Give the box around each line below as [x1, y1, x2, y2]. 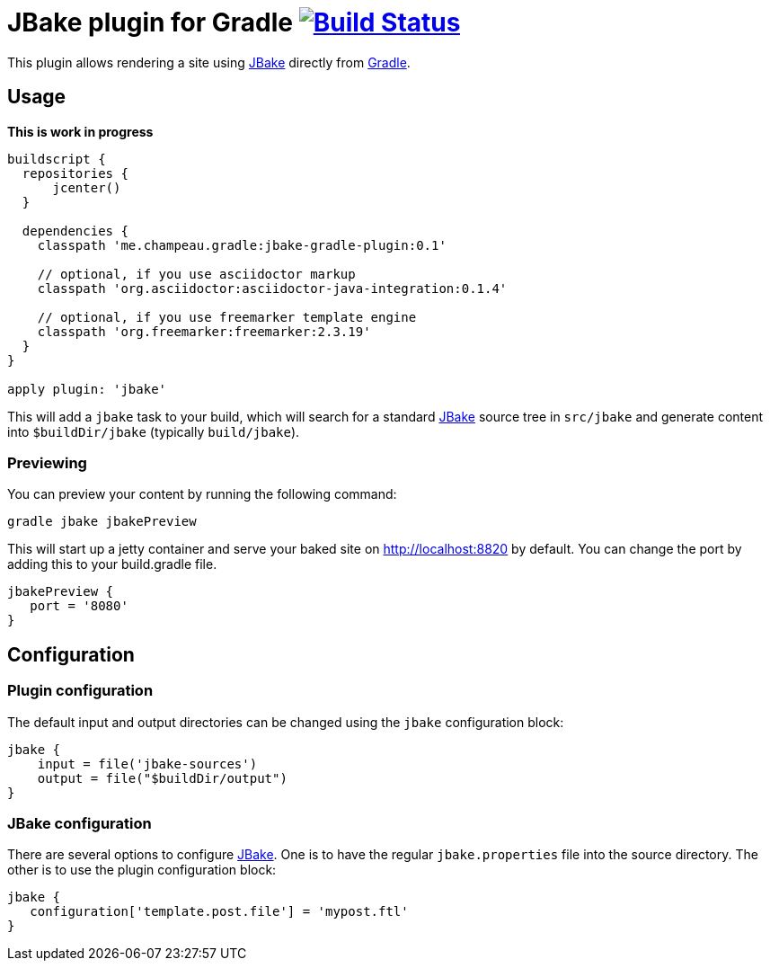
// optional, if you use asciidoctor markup [37, 266, 356, 281]
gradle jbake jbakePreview [7, 514, 197, 529]
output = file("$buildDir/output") [37, 770, 288, 786]
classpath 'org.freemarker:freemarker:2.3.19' [37, 324, 371, 339]
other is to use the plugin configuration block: [7, 862, 277, 878]
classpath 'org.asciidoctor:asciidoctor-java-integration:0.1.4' [37, 280, 508, 296]
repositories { [22, 165, 128, 181]
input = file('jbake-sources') [37, 756, 258, 771]
